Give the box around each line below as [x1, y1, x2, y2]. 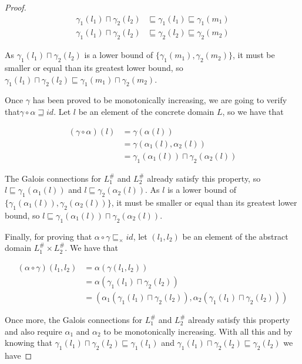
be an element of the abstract [182, 230, 288, 242]
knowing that [5, 336, 52, 349]
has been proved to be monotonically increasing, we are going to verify [32, 94, 287, 106]
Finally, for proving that [5, 230, 92, 242]
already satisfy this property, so [147, 172, 261, 184]
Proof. [5, 1, 26, 13]
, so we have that [222, 106, 284, 118]
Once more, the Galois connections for [5, 313, 143, 325]
